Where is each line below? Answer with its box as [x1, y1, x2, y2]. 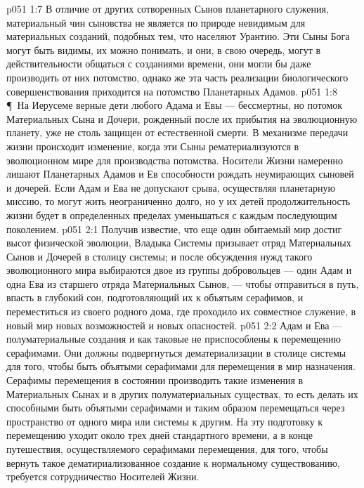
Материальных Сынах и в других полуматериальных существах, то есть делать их [6, 386, 358, 401]
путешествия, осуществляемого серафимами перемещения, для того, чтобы [6, 442, 328, 456]
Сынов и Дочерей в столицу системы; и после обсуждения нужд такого [6, 249, 313, 263]
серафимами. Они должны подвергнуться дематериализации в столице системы [6, 345, 346, 360]
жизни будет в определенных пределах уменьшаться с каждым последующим [6, 207, 337, 222]
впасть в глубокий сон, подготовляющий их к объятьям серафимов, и [6, 290, 304, 305]
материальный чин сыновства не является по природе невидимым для [6, 15, 306, 29]
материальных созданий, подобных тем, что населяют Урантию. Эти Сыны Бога [6, 29, 350, 44]
